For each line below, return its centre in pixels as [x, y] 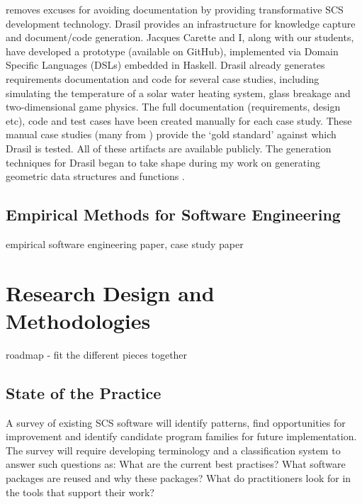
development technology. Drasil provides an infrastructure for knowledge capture [181, 23]
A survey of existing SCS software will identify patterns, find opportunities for [176, 422]
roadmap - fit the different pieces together [97, 354]
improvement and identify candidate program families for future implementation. [181, 436]
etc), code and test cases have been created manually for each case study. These [179, 120]
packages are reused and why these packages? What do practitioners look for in [179, 478]
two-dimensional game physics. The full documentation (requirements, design [173, 107]
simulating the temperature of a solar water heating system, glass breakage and [178, 93]
